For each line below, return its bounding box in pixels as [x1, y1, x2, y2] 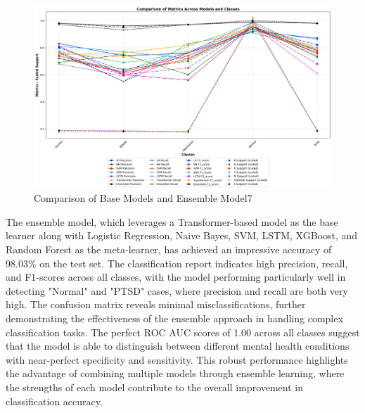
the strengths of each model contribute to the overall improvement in [6, 379, 304, 394]
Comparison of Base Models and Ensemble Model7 [34, 191, 252, 205]
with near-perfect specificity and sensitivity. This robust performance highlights [6, 352, 348, 367]
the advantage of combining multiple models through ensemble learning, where [6, 366, 345, 381]
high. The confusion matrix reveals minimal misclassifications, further [6, 297, 306, 312]
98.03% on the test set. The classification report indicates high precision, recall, [6, 255, 348, 270]
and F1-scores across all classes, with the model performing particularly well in [6, 269, 346, 284]
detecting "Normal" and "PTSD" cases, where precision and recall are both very [6, 283, 348, 298]
